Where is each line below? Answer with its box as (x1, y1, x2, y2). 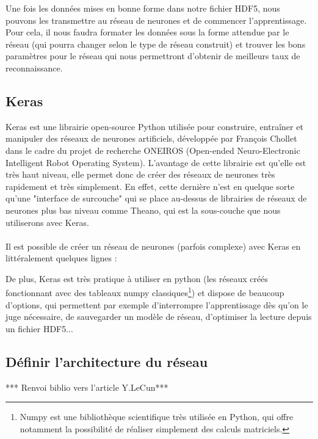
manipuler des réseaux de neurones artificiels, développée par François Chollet (5, 132, 297, 145)
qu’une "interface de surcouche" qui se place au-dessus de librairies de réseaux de (5, 192, 307, 205)
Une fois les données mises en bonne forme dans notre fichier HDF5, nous (5, 2, 280, 14)
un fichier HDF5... (5, 322, 73, 335)
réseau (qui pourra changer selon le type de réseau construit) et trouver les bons (5, 37, 306, 50)
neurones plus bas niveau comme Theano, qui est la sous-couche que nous (5, 203, 281, 216)
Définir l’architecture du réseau (5, 352, 208, 371)
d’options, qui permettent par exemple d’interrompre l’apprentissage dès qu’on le (5, 298, 308, 311)
